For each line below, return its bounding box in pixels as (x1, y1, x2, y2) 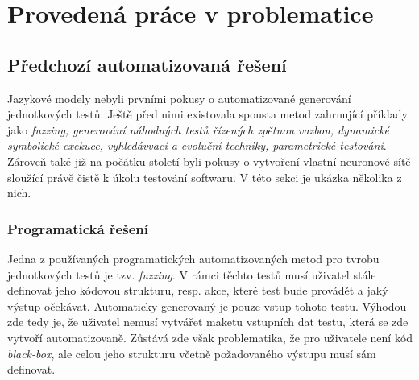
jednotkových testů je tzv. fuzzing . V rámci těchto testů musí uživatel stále (7, 266, 376, 283)
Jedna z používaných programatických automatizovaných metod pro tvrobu (7, 250, 380, 266)
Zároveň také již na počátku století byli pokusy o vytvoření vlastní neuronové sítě (7, 152, 411, 169)
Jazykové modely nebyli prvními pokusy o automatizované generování (7, 89, 351, 106)
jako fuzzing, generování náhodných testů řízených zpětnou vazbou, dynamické (7, 121, 390, 138)
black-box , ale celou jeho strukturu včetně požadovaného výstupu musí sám (7, 345, 376, 361)
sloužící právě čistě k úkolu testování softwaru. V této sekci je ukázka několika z (7, 168, 402, 185)
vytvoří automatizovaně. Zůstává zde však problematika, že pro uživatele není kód (7, 328, 413, 345)
